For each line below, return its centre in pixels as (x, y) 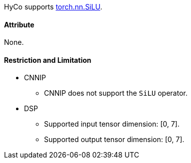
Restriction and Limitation (48, 60)
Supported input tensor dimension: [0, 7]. (112, 124)
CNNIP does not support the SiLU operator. (116, 93)
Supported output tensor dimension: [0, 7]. (114, 140)
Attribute (19, 24)
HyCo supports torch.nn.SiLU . (53, 7)
